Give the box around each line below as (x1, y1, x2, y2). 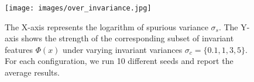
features (5, 43, 33, 55)
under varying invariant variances (63, 43, 183, 55)
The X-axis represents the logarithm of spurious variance (5, 20, 208, 33)
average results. (5, 66, 60, 79)
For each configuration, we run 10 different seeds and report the (5, 55, 234, 67)
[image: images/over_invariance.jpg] (5, 4, 152, 12)
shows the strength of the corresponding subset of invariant (21, 32, 234, 44)
